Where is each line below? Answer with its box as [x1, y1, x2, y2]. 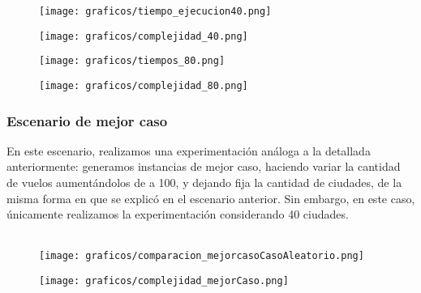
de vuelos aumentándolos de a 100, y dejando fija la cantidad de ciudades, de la [6, 174, 402, 191]
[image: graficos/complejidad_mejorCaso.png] [39, 275, 289, 287]
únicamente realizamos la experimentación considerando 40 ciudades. [6, 206, 349, 223]
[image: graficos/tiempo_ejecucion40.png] [39, 6, 272, 17]
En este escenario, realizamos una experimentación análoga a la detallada [6, 142, 371, 159]
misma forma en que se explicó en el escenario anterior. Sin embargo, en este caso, [6, 189, 415, 206]
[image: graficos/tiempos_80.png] [39, 55, 226, 67]
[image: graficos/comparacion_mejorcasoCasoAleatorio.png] [39, 250, 364, 262]
